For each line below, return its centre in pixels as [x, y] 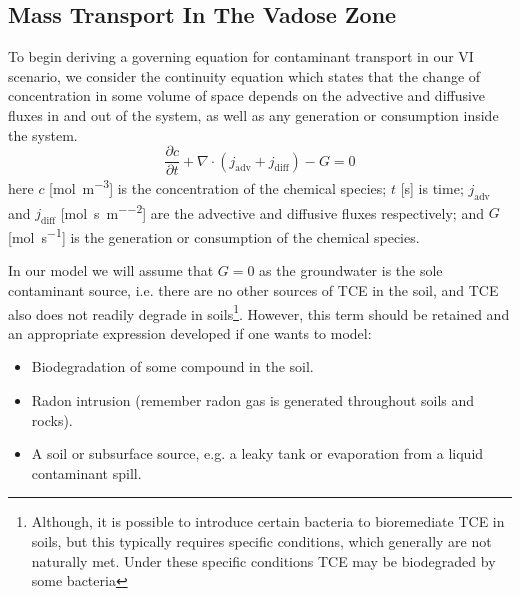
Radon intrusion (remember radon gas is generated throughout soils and [253, 400]
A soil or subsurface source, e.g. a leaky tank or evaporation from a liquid [257, 453]
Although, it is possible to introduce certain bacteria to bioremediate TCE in [268, 521]
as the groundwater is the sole [351, 270]
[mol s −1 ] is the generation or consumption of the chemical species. [214, 235]
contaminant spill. [86, 472]
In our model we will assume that [111, 270]
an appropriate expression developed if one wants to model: [190, 332]
